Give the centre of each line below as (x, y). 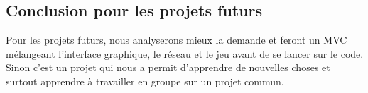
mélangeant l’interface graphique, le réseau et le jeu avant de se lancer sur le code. (185, 53)
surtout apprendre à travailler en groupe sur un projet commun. (145, 81)
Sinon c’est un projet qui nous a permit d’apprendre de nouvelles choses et (168, 67)
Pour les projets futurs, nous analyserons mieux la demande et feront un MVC (177, 40)
